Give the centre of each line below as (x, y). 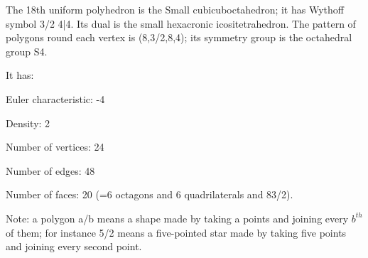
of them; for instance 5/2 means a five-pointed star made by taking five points (176, 232)
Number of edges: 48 (50, 170)
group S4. (27, 51)
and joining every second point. (74, 246)
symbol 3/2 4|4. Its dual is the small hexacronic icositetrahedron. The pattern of (181, 23)
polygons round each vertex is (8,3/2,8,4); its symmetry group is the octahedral (179, 37)
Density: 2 (28, 123)
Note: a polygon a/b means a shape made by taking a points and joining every (177, 218)
